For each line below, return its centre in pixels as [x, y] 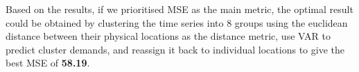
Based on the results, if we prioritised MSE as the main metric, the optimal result [179, 9]
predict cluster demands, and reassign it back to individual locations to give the [175, 49]
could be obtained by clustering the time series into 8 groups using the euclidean [177, 22]
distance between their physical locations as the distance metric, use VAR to [168, 36]
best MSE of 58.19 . [48, 63]
